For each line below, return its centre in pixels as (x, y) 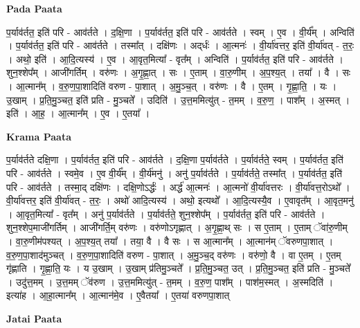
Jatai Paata (34, 318)
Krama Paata (39, 136)
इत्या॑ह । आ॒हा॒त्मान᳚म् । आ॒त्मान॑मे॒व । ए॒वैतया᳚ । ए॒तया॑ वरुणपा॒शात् (118, 295)
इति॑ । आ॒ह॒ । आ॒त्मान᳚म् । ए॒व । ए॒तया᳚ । (78, 113)
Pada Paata (34, 8)
